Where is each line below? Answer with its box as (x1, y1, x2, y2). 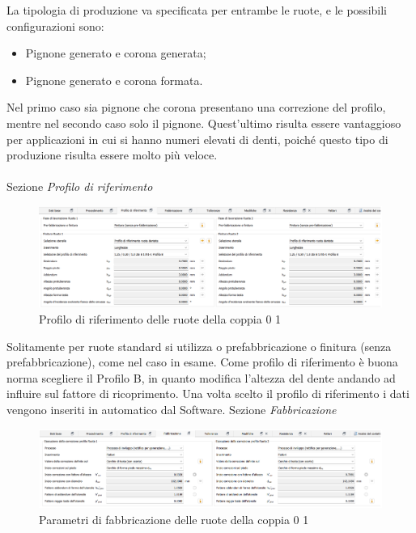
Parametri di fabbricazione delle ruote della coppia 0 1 (39, 510, 309, 527)
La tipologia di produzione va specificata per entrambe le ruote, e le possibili (6, 2, 387, 18)
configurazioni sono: (6, 17, 104, 34)
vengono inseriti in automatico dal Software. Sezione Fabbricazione (6, 400, 337, 417)
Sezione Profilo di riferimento (6, 178, 153, 195)
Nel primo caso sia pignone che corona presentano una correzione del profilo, (6, 99, 386, 116)
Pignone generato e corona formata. (25, 71, 203, 88)
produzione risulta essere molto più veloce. (6, 146, 218, 163)
